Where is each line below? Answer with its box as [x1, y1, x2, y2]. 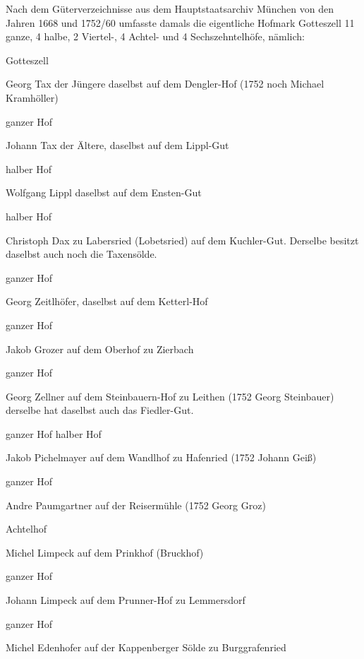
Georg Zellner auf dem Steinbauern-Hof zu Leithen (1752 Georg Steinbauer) [6, 388, 334, 403]
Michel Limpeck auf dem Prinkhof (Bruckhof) [6, 545, 204, 559]
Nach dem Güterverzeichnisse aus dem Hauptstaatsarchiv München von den [6, 1, 334, 16]
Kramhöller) [6, 90, 59, 105]
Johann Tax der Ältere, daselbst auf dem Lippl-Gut [6, 138, 229, 153]
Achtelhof [6, 521, 47, 536]
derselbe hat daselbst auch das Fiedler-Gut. [6, 403, 194, 417]
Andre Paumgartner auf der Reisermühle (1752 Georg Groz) [6, 497, 266, 512]
